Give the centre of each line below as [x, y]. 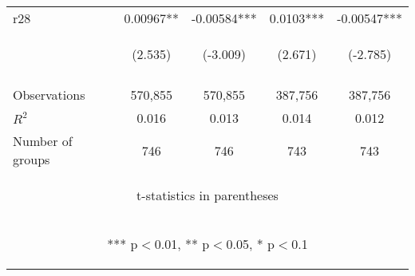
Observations [49, 95]
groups [32, 159]
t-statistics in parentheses [207, 195]
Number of [43, 141]
